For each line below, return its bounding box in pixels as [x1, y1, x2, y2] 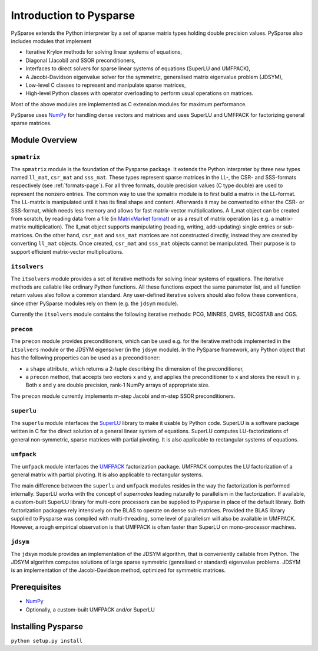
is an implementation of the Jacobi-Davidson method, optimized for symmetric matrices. [11, 567, 226, 574]
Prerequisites [11, 582, 61, 593]
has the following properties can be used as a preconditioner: [11, 354, 160, 361]
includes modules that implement [11, 37, 92, 44]
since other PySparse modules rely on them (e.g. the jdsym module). [11, 300, 179, 307]
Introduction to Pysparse [11, 9, 135, 22]
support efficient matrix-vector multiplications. [11, 248, 124, 255]
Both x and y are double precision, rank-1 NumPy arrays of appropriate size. [25, 381, 210, 389]
